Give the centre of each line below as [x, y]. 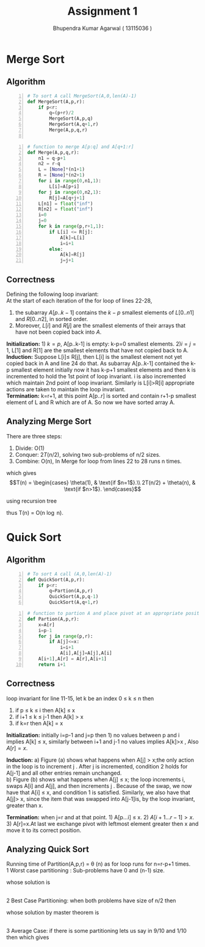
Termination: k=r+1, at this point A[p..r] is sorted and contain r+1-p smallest [101, 396]
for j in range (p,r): [66, 636]
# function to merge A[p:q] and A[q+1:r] [81, 147]
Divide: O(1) [30, 448]
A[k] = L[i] [73, 238]
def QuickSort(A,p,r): [56, 580]
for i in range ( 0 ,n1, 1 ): [70, 181]
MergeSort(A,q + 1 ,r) [74, 124]
